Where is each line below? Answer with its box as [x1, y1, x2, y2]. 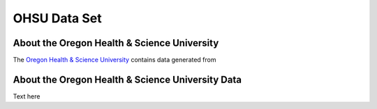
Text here [13, 92, 40, 101]
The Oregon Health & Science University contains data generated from [13, 56, 216, 64]
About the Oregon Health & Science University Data [13, 73, 242, 85]
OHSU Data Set [13, 10, 102, 26]
